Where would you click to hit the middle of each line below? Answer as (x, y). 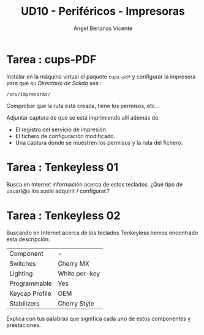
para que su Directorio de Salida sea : (54, 83)
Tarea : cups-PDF (51, 59)
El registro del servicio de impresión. (61, 129)
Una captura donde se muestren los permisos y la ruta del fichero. (99, 142)
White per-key (79, 273)
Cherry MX (74, 263)
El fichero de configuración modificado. (65, 136)
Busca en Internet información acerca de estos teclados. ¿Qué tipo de (95, 184)
